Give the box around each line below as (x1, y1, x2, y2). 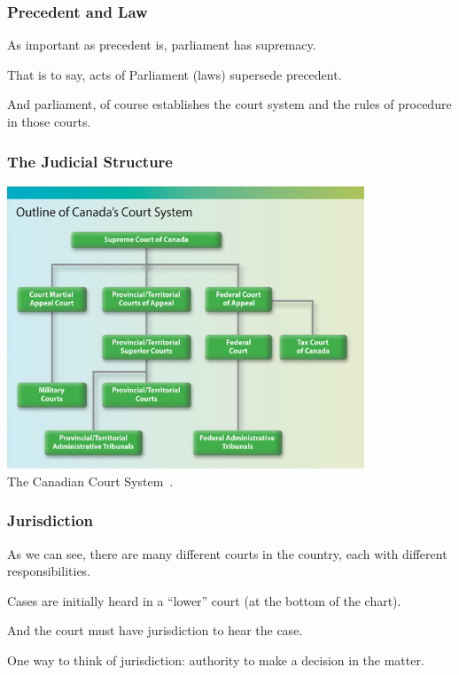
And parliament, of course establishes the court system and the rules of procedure (7, 95, 452, 113)
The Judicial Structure (7, 150, 173, 172)
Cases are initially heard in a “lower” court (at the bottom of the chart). (7, 591, 401, 609)
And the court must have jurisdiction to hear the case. (7, 621, 303, 640)
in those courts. (7, 112, 91, 130)
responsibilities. (7, 562, 91, 580)
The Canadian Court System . (7, 471, 174, 490)
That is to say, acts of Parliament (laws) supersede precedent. (7, 65, 342, 83)
